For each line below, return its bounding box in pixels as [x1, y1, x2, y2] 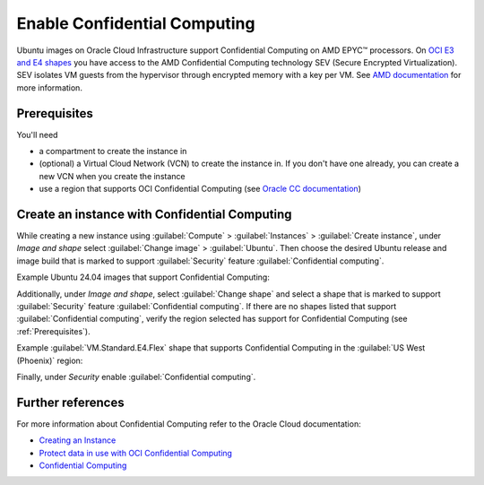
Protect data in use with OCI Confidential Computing [39, 447, 233, 458]
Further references [16, 394, 125, 410]
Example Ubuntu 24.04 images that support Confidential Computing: [16, 272, 271, 282]
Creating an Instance [39, 435, 117, 446]
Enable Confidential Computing [16, 13, 255, 33]
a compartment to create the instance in [39, 146, 187, 157]
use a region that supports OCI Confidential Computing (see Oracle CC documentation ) [39, 184, 362, 195]
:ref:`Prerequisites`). [16, 325, 91, 336]
